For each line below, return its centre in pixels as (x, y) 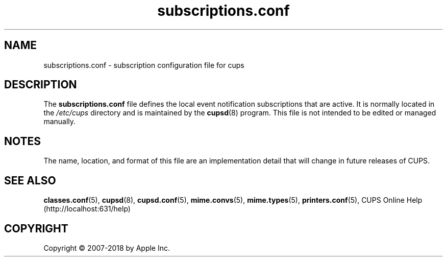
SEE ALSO (30, 180)
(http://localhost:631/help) (87, 209)
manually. (60, 122)
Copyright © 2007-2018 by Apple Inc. (107, 248)
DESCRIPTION (41, 85)
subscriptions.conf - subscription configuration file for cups (144, 65)
